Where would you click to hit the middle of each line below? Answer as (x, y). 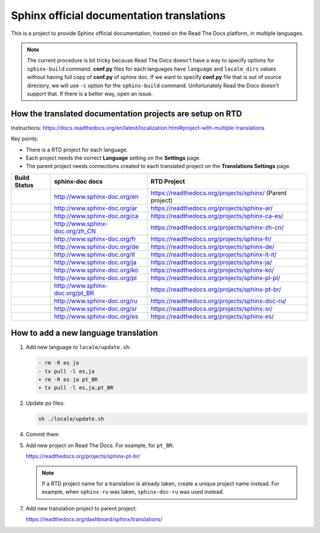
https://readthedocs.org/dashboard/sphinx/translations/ (94, 519)
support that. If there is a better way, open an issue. (90, 93)
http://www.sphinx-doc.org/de (96, 246)
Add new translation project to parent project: (81, 508)
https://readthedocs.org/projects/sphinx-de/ (213, 246)
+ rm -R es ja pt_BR (68, 380)
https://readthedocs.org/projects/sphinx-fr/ (211, 239)
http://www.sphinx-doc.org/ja (95, 262)
